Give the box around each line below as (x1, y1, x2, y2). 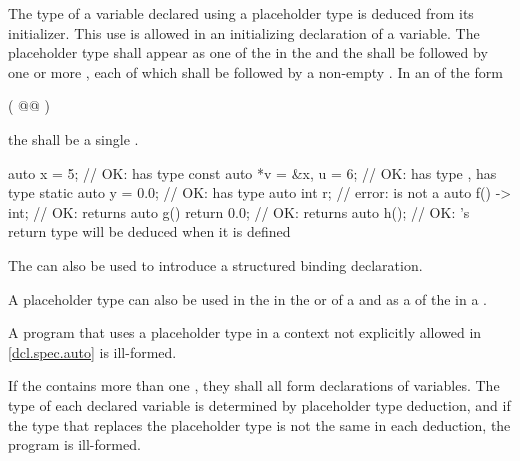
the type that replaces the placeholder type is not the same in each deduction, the (8, 414, 511, 435)
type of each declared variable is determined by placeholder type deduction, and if (8, 394, 511, 415)
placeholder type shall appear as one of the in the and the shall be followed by (8, 42, 488, 63)
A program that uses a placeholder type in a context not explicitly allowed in (8, 322, 482, 343)
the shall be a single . (8, 128, 139, 149)
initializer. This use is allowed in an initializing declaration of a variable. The (8, 22, 480, 43)
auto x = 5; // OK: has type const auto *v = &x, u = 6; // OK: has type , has (8, 162, 497, 183)
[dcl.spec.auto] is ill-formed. (8, 341, 177, 362)
